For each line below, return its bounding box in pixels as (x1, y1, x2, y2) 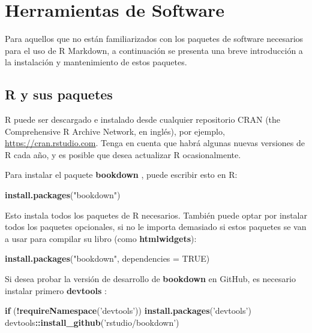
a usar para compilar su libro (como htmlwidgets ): (5, 232, 197, 244)
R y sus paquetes (5, 85, 113, 104)
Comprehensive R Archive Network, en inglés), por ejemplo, (5, 125, 225, 137)
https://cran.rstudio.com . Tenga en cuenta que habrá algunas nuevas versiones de (5, 137, 305, 149)
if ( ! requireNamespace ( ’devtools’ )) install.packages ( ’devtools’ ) (5, 304, 251, 317)
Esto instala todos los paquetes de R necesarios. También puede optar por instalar (5, 208, 307, 221)
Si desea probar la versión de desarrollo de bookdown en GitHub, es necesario (5, 273, 296, 285)
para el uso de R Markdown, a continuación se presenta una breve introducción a (5, 44, 303, 56)
